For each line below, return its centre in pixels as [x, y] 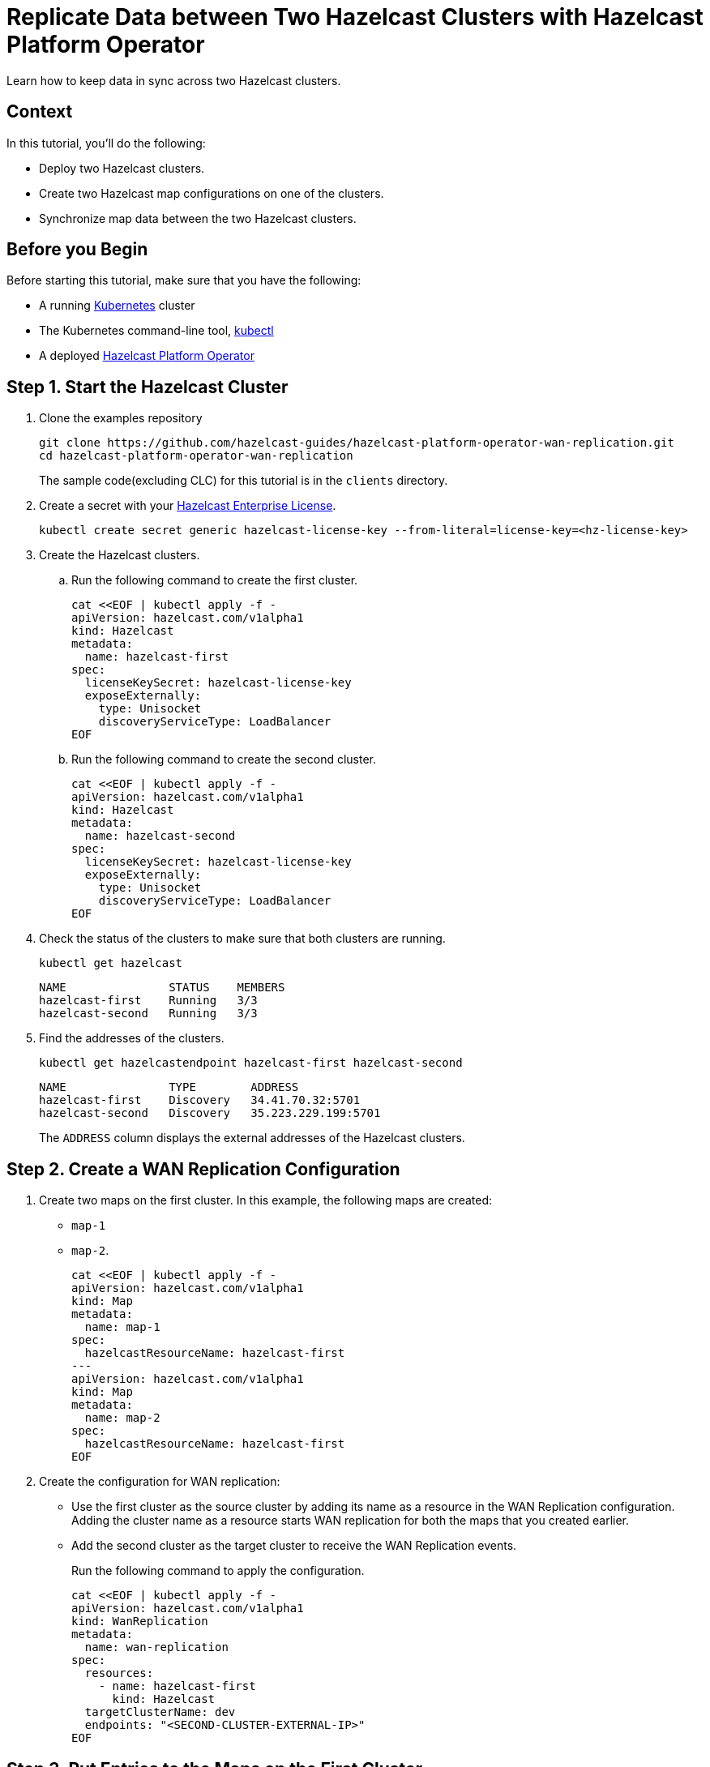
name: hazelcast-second [160, 836]
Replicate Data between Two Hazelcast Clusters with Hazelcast [355, 17]
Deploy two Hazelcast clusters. [122, 168]
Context [40, 112]
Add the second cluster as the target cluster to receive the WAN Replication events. [294, 1546]
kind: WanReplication [140, 1622]
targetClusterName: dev [160, 1712]
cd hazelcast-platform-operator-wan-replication [196, 456]
